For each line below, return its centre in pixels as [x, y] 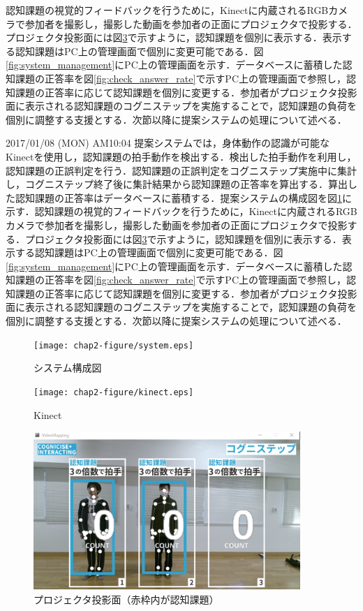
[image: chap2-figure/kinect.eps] [114, 392]
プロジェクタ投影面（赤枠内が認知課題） [126, 599]
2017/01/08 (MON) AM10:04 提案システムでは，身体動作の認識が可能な [168, 143]
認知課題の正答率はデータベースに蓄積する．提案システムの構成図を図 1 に [183, 197]
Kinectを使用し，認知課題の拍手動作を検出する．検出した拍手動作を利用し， [181, 156]
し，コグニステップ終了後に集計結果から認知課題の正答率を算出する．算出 [177, 184]
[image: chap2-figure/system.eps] [114, 345]
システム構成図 [68, 368]
